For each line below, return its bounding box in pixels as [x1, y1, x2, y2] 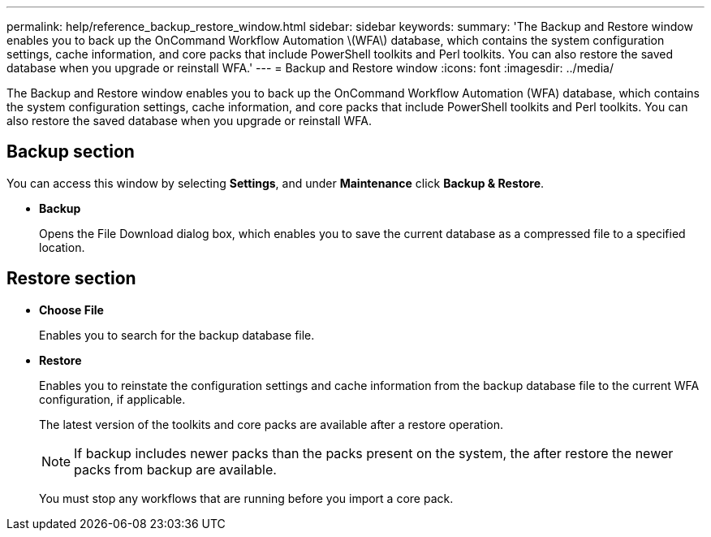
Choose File [39, 302, 104, 317]
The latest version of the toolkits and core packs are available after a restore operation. [39, 417, 503, 431]
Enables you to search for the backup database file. [39, 327, 315, 342]
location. [39, 240, 85, 254]
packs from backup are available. [74, 461, 277, 478]
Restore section [6, 268, 136, 289]
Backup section [6, 141, 135, 162]
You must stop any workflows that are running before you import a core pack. [39, 491, 454, 505]
